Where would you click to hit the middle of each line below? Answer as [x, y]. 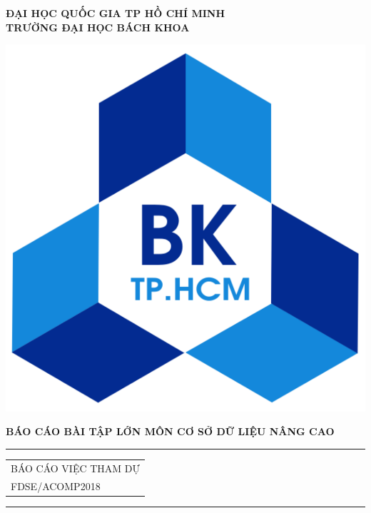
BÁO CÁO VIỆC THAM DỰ [76, 468]
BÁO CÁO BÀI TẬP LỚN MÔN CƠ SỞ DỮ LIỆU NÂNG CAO [170, 431]
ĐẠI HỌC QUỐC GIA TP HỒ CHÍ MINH [116, 13]
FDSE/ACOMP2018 [56, 486]
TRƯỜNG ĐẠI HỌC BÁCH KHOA [98, 27]
